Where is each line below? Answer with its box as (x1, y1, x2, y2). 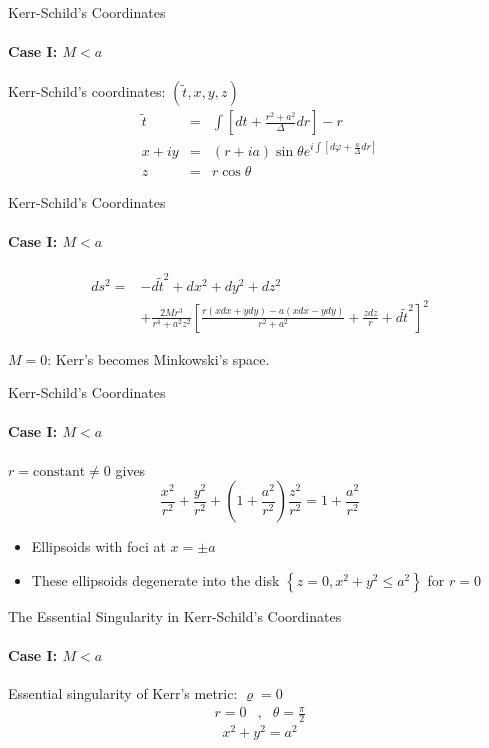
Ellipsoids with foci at (31, 536, 166, 557)
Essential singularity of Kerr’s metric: (8, 683, 238, 704)
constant (32, 464, 86, 479)
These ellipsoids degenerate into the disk (31, 569, 280, 590)
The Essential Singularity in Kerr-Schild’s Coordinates (8, 605, 342, 626)
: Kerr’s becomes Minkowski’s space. (47, 348, 270, 369)
